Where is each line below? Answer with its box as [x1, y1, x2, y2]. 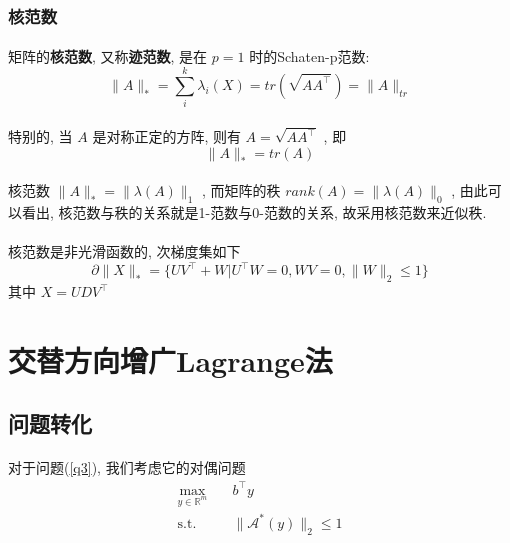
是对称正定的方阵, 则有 [92, 126, 241, 147]
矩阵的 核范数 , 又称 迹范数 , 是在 [8, 46, 208, 67]
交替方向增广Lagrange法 [8, 339, 333, 380]
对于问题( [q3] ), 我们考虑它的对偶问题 [8, 457, 246, 478]
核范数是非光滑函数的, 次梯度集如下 [8, 241, 241, 262]
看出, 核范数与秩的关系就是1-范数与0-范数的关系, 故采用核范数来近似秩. [21, 202, 487, 223]
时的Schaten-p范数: [249, 46, 370, 67]
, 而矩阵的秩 [202, 180, 281, 201]
